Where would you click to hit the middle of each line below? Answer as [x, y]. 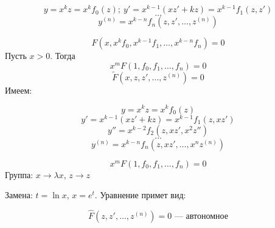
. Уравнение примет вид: [140, 195]
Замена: [19, 195]
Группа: [19, 174]
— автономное [201, 217]
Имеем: [19, 90]
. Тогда [63, 56]
